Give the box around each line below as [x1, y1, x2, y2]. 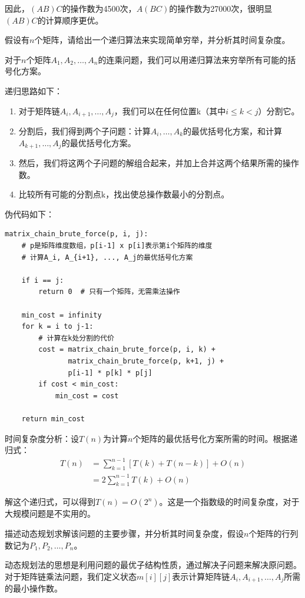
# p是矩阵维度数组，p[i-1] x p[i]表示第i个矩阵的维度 [21, 242, 213, 250]
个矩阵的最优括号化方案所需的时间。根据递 [132, 432, 298, 444]
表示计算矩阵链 [172, 570, 230, 582]
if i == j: [21, 276, 64, 285]
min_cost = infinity [21, 310, 102, 319]
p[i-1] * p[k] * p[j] [68, 368, 152, 377]
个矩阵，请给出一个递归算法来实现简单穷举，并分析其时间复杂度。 [34, 34, 290, 46]
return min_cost [21, 414, 85, 423]
